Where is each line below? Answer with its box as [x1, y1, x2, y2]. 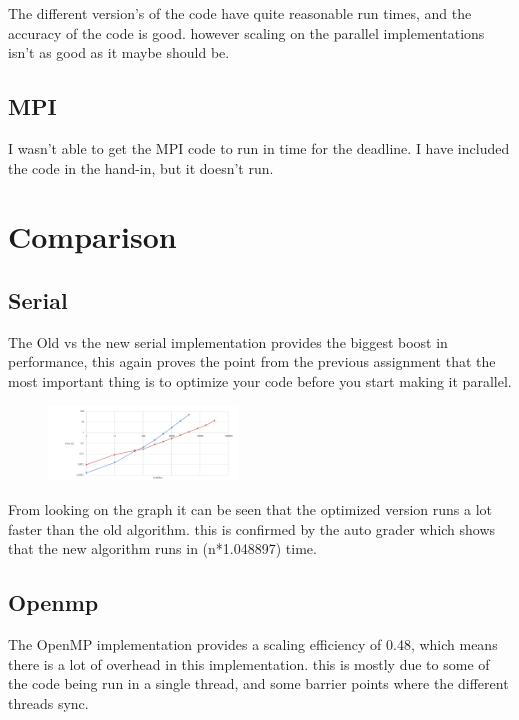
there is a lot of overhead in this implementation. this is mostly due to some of [8, 653, 490, 674]
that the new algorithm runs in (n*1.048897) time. [8, 538, 317, 559]
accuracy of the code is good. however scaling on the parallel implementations [8, 22, 485, 43]
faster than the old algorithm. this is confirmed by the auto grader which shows [8, 518, 496, 539]
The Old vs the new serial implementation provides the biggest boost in [8, 331, 448, 352]
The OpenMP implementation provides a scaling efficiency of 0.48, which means [8, 633, 498, 654]
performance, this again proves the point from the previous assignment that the [8, 351, 496, 372]
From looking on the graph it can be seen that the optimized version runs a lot [8, 498, 492, 519]
